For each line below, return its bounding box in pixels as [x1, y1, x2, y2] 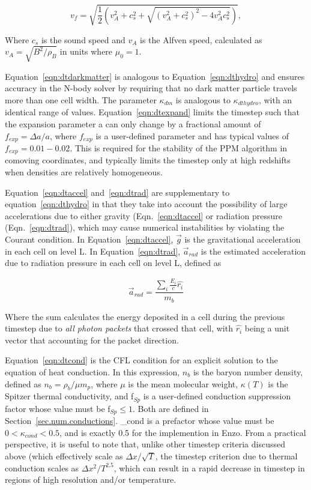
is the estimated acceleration [201, 244, 306, 257]
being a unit [244, 322, 290, 334]
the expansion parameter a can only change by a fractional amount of [5, 117, 261, 130]
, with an [258, 93, 292, 106]
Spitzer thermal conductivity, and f [5, 390, 134, 402]
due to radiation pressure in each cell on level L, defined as [5, 256, 222, 269]
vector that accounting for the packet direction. [5, 333, 179, 346]
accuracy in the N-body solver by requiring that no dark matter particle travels [5, 82, 297, 94]
